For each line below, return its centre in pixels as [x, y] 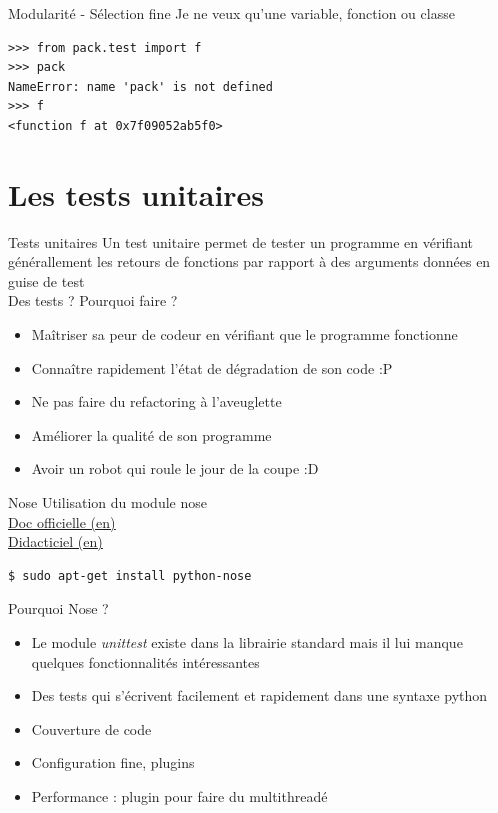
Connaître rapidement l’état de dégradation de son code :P [212, 367]
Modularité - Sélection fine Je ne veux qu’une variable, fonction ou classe [231, 13]
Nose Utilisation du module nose [107, 502]
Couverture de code [91, 728]
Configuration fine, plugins [113, 762]
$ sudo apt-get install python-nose [130, 575]
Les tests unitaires [136, 193]
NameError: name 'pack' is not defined [140, 86]
